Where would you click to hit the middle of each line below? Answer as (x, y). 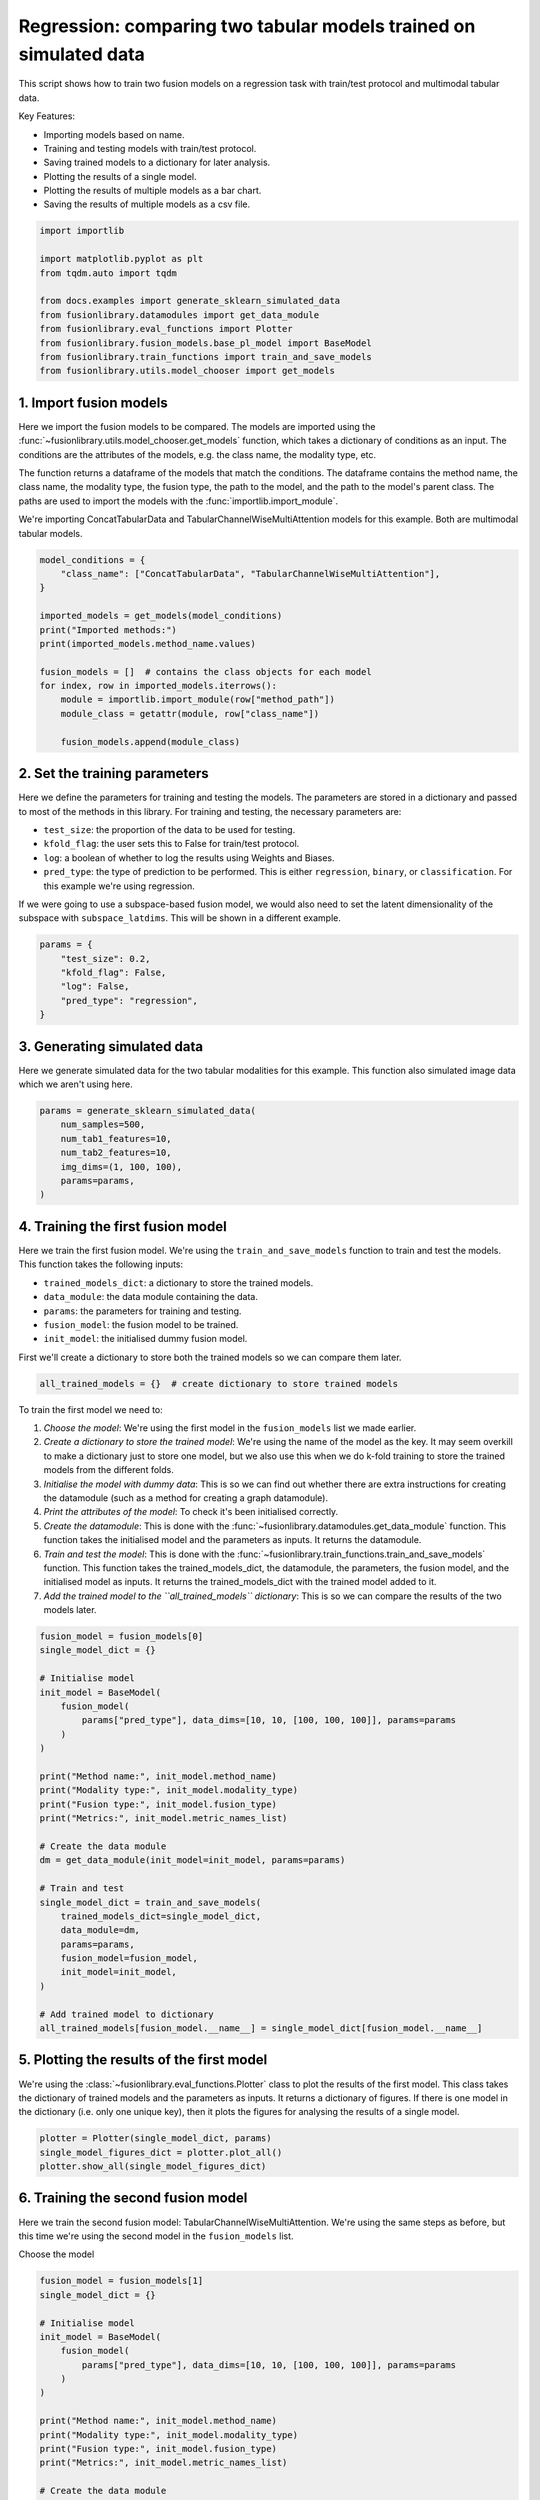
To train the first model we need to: (91, 1409)
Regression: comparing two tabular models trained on (247, 26)
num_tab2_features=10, (116, 1153)
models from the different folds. (108, 1470)
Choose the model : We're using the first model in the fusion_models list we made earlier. (230, 1428)
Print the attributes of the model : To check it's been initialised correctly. (191, 1512)
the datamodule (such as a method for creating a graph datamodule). (186, 1497)
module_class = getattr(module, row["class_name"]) (190, 713)
